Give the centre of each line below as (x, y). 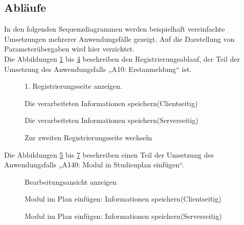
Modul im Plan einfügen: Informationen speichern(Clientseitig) (123, 199)
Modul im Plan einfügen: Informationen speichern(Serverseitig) (123, 216)
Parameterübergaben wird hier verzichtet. (70, 49)
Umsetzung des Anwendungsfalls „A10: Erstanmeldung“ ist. (98, 69)
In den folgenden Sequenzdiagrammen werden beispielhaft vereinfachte (115, 29)
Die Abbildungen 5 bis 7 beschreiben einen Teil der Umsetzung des (109, 154)
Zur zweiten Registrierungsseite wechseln (88, 137)
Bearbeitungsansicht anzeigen (71, 181)
